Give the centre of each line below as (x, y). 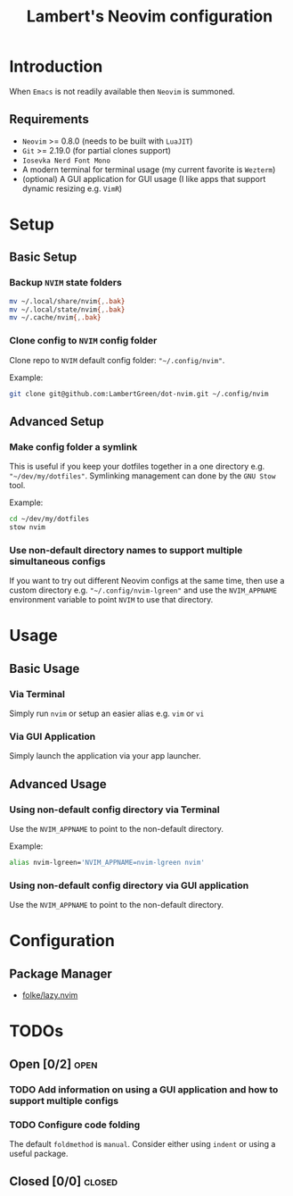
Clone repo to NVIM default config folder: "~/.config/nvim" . (117, 360)
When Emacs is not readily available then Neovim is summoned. (122, 91)
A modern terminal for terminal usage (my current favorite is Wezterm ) (149, 169)
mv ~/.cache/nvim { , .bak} (55, 318)
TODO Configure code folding (75, 1125)
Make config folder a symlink (73, 446)
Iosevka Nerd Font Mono (66, 161)
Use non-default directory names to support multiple (126, 550)
